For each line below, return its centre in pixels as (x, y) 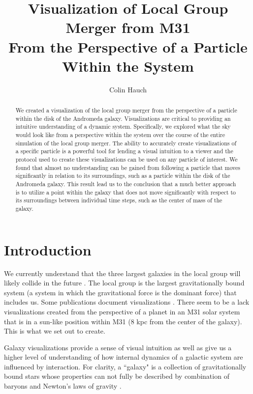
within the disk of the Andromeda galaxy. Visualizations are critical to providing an (123, 118)
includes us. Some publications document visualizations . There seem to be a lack (127, 302)
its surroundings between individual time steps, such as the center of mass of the (119, 200)
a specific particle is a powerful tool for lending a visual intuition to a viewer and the (124, 151)
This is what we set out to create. (55, 331)
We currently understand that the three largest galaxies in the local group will (122, 273)
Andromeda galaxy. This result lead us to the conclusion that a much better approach (126, 183)
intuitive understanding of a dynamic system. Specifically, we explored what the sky (123, 127)
